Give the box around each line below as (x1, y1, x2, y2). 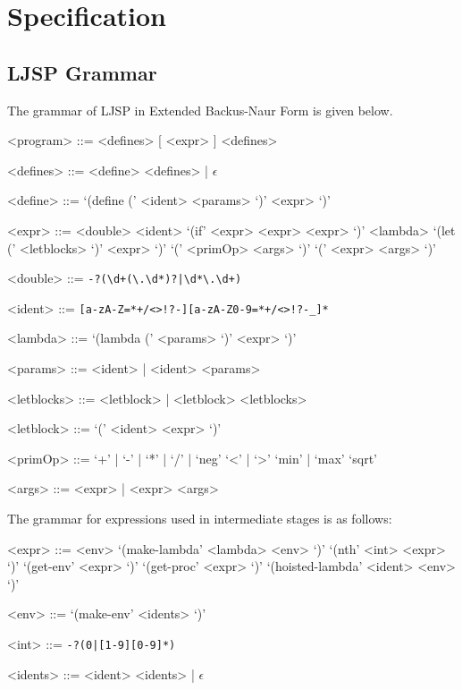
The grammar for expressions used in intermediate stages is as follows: (7, 509, 392, 528)
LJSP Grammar (7, 58, 157, 86)
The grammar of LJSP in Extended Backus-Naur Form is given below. (7, 100, 393, 119)
